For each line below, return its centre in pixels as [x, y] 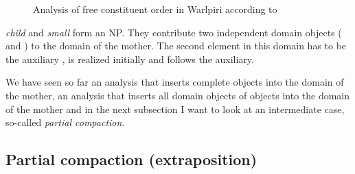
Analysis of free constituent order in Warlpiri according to [155, 9]
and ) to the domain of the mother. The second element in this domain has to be [176, 46]
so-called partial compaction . [65, 122]
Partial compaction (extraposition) [131, 159]
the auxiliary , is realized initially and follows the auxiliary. [130, 59]
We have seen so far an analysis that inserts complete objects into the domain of [175, 82]
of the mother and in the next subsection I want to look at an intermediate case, [175, 109]
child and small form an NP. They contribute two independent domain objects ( [174, 32]
